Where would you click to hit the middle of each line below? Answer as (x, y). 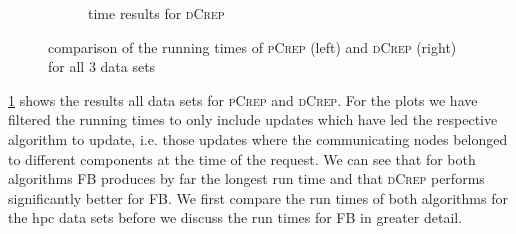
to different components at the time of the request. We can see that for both (242, 158)
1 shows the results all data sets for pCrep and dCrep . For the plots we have (243, 99)
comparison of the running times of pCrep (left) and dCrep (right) (252, 46)
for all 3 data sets (102, 66)
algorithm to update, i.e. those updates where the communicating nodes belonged (258, 138)
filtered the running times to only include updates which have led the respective (253, 119)
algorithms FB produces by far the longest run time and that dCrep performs (246, 178)
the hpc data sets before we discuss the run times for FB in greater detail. (235, 217)
